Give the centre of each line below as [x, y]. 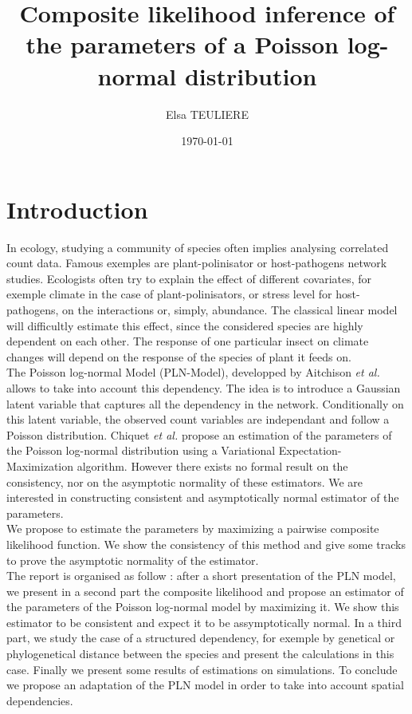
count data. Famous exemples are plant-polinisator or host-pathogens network [197, 263]
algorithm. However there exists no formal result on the [212, 465]
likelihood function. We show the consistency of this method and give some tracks [206, 544]
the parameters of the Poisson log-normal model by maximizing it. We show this [203, 607]
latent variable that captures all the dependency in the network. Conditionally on [205, 403]
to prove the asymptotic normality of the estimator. [133, 560]
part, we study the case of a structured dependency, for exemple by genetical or [201, 638]
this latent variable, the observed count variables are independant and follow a [198, 419]
